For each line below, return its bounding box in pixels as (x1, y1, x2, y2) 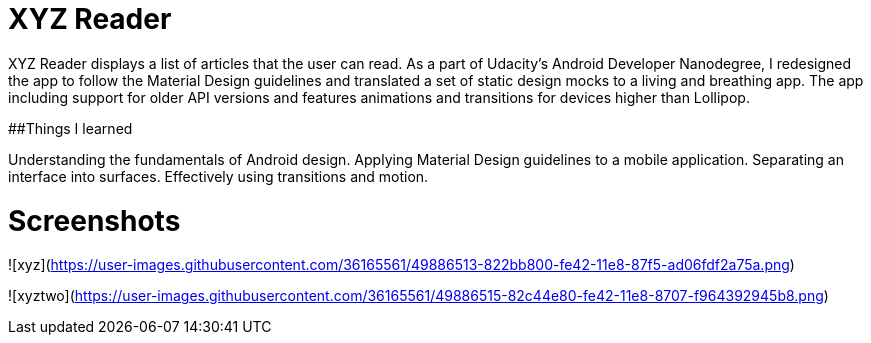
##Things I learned (8, 119, 133, 137)
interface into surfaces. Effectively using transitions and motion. (8, 167, 429, 185)
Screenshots (8, 203, 181, 238)
